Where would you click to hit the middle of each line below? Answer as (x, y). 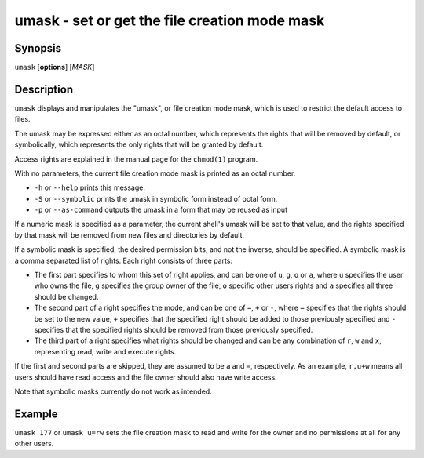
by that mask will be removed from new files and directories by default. (130, 234)
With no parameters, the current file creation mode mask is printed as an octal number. (155, 173)
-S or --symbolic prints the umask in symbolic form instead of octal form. (156, 198)
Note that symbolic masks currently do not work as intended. (113, 391)
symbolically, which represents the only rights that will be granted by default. (139, 144)
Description (44, 89)
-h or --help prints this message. (90, 187)
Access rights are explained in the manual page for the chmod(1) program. (136, 159)
